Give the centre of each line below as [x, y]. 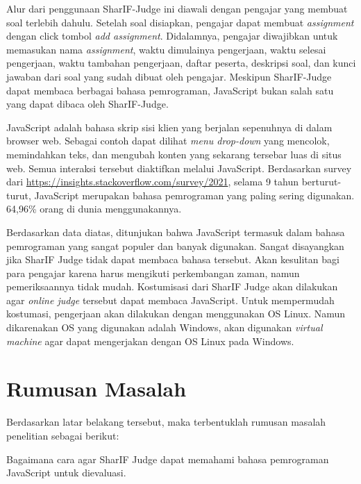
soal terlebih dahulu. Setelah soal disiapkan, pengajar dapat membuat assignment [180, 22]
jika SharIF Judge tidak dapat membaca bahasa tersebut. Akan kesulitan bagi [173, 259]
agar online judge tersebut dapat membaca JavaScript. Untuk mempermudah [170, 300]
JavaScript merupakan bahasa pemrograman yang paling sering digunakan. [194, 195]
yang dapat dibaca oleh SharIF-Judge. [87, 104]
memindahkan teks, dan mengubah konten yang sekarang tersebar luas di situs [174, 154]
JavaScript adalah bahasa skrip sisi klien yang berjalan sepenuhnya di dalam [169, 127]
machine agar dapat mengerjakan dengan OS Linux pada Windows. [150, 341]
